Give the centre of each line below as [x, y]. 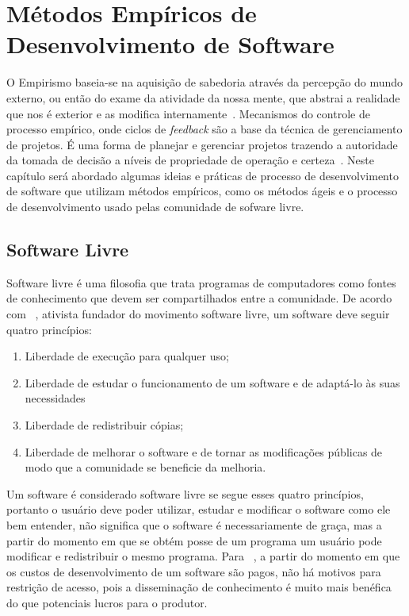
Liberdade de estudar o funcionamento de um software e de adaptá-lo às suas [212, 382]
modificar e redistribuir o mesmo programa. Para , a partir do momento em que [203, 556]
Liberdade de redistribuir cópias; [104, 425]
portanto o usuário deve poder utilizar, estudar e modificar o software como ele [199, 509]
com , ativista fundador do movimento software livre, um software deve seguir [198, 314]
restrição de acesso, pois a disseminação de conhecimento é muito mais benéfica [199, 587]
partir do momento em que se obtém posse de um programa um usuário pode [194, 540]
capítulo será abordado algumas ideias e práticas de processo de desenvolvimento [203, 175]
